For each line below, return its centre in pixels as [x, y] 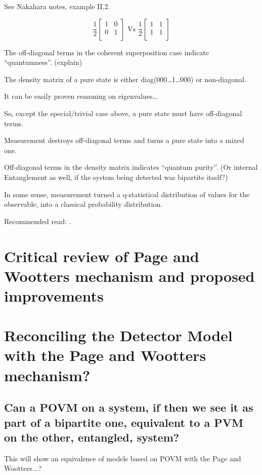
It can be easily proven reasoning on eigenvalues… [81, 96]
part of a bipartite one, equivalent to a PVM [124, 422]
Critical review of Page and [102, 256]
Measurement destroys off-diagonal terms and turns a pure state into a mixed [124, 140]
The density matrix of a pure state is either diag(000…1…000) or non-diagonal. [125, 79]
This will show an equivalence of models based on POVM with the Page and [123, 458]
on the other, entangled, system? [92, 437]
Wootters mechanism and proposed [129, 276]
